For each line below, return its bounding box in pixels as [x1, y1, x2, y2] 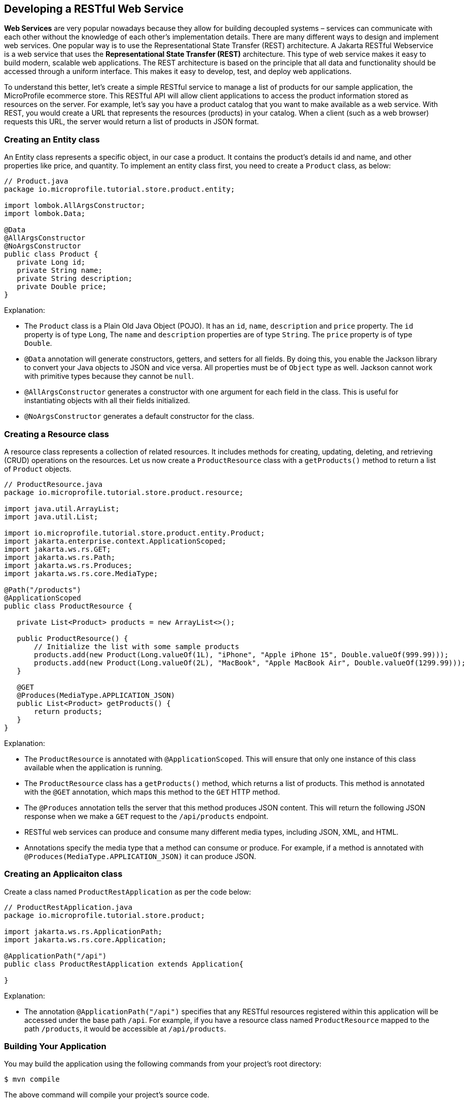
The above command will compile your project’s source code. [4, 1090, 209, 1099]
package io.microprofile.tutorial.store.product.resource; [4, 488, 244, 496]
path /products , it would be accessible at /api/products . [24, 1024, 226, 1033]
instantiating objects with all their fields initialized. [24, 396, 190, 405]
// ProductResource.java [4, 480, 102, 488]
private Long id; [17, 258, 86, 267]
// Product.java [4, 177, 68, 186]
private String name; [17, 266, 102, 275]
